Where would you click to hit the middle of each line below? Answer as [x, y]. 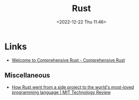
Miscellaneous [27, 75]
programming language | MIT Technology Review [61, 92]
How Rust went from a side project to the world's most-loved [73, 87]
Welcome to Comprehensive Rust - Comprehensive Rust [68, 60]
